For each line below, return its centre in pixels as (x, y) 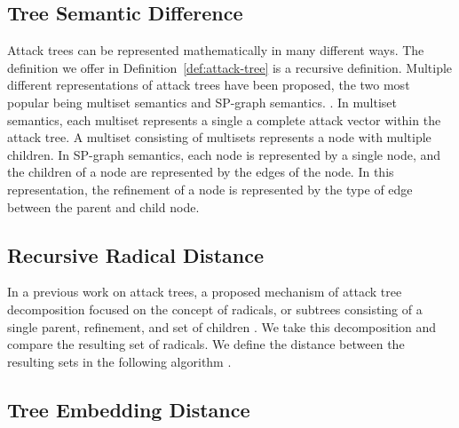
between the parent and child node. (103, 206)
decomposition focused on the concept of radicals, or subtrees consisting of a (215, 309)
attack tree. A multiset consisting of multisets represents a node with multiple (219, 137)
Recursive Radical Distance (136, 254)
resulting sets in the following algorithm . (119, 361)
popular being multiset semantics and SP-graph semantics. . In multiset (202, 102)
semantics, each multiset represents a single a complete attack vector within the (224, 119)
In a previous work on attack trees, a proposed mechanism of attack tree (205, 292)
